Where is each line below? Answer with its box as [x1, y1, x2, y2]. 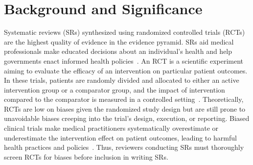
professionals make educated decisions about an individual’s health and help [4, 46, 232, 56]
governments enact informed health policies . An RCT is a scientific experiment [4, 55, 244, 66]
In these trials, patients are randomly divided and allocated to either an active [4, 75, 239, 85]
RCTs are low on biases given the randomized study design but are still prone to [4, 103, 246, 114]
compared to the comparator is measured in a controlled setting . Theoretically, [4, 94, 244, 104]
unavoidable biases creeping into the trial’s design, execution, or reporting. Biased [4, 113, 250, 123]
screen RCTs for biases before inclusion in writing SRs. [4, 151, 168, 162]
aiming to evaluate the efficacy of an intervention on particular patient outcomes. [4, 65, 248, 75]
